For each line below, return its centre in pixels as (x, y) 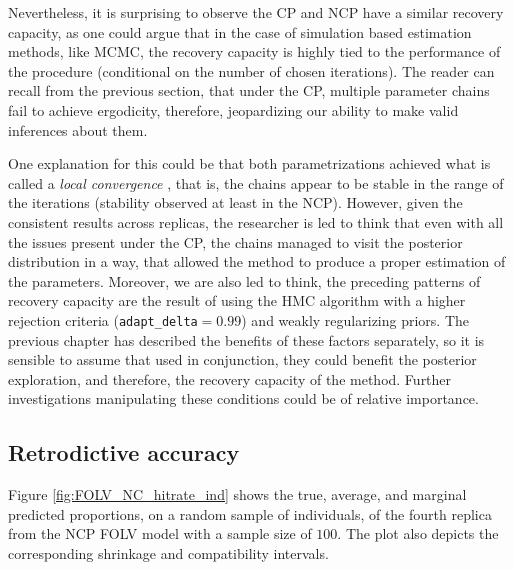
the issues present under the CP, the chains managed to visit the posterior (235, 241)
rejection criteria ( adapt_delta (103, 319)
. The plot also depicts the (418, 533)
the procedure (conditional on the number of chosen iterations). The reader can (251, 70)
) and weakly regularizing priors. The (355, 319)
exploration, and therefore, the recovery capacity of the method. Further (230, 378)
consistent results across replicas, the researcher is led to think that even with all (256, 221)
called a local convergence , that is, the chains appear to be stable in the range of (256, 182)
